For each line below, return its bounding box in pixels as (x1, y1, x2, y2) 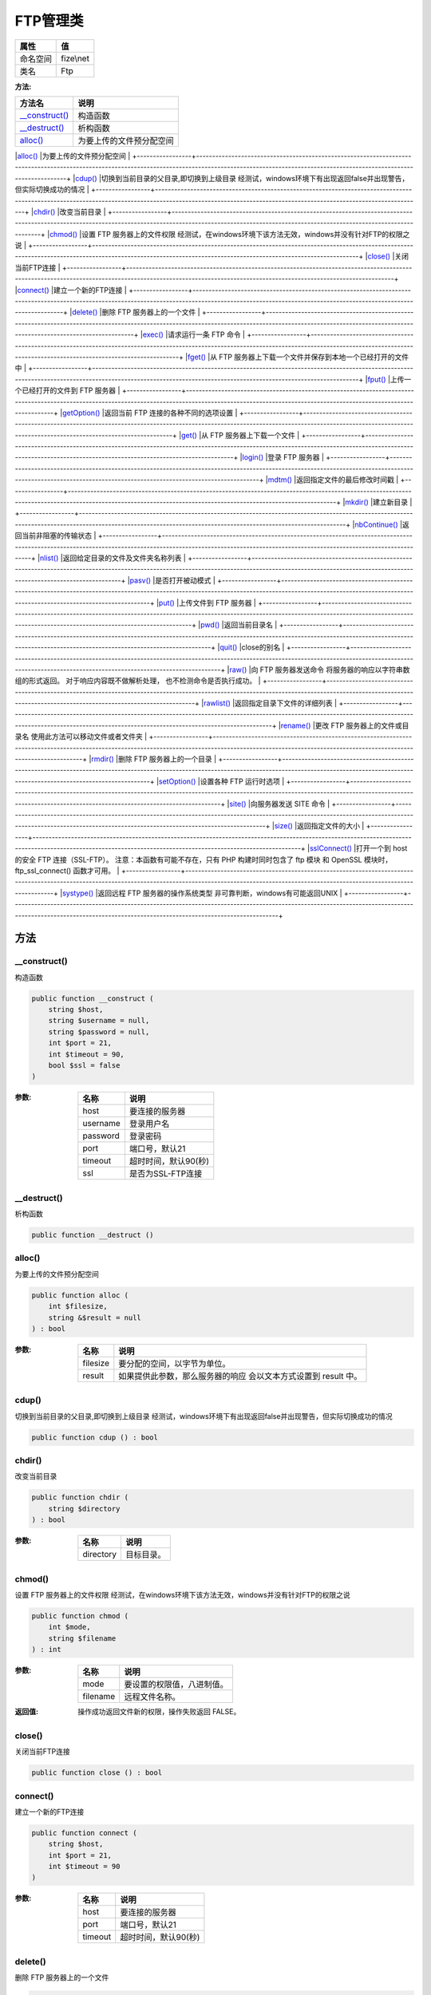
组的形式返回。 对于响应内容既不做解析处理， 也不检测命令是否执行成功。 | (14, 676, 261, 685)
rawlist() (204, 698, 231, 708)
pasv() (129, 575, 152, 585)
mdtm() (267, 475, 293, 484)
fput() (367, 374, 386, 384)
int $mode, (48, 1622, 91, 1632)
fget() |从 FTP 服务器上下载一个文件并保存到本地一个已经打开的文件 (188, 352, 409, 361)
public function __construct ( (31, 994, 155, 1003)
